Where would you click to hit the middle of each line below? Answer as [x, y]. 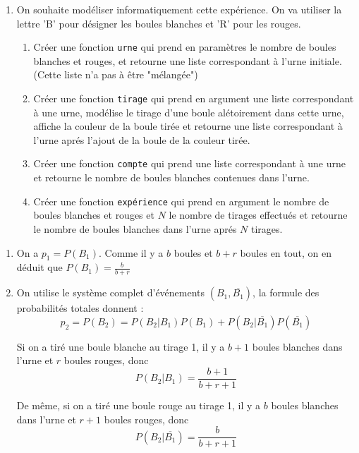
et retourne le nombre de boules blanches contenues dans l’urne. [171, 177]
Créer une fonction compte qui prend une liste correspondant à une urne [189, 163]
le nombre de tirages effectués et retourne [258, 215]
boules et [193, 252]
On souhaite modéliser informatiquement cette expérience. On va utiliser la [179, 9]
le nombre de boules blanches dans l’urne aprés [135, 228]
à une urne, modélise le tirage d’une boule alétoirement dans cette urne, [189, 112]
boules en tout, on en [286, 252]
